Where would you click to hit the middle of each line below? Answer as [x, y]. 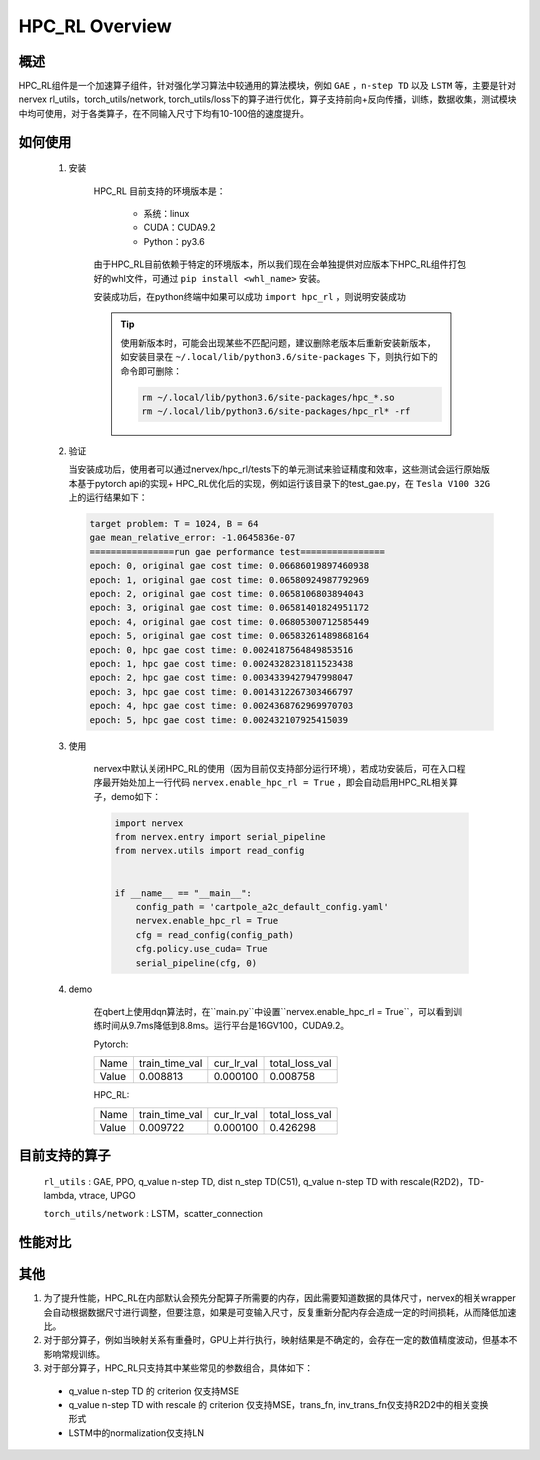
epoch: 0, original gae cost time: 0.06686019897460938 [229, 566]
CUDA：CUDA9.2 [179, 227]
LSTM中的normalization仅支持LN [136, 1432]
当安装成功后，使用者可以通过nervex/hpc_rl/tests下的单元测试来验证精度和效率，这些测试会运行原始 [275, 469]
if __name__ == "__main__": [183, 893]
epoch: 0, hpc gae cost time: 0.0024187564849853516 [221, 649]
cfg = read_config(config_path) [215, 934]
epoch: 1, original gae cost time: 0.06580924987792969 [229, 579]
